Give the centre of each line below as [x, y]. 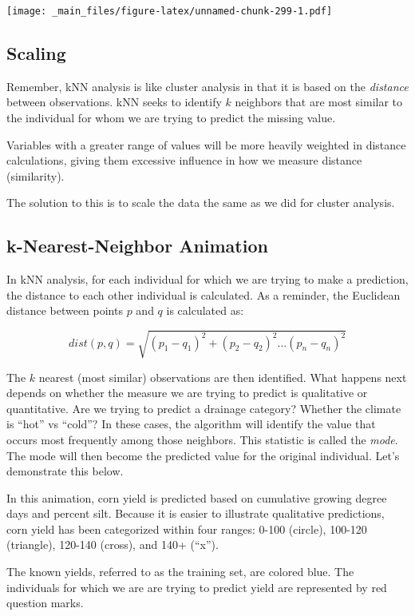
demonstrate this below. [65, 471]
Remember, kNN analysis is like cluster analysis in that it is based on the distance [207, 86]
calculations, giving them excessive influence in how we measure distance [184, 160]
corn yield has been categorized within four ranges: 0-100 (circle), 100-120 [187, 529]
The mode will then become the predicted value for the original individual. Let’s [203, 455]
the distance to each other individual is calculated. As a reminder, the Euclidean [204, 294]
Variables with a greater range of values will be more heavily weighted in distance [206, 144]
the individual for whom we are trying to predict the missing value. [171, 118]
